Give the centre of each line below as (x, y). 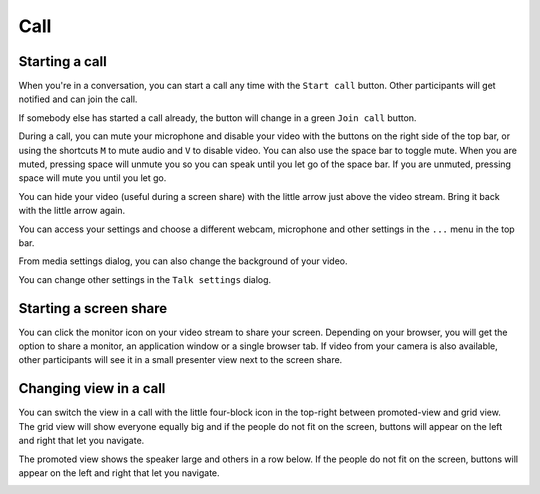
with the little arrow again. (71, 211)
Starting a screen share (93, 308)
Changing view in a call (92, 388)
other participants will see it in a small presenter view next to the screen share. (180, 360)
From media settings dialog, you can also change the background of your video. (183, 261)
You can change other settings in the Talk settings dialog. (145, 279)
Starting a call (62, 61)
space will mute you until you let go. (92, 178)
